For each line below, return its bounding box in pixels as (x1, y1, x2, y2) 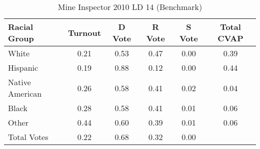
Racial (8, 21, 33, 32)
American (8, 88, 42, 99)
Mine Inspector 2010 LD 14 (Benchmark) (57, 1, 202, 12)
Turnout (67, 26, 101, 38)
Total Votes (8, 131, 48, 143)
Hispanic (8, 62, 38, 73)
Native (8, 76, 31, 88)
